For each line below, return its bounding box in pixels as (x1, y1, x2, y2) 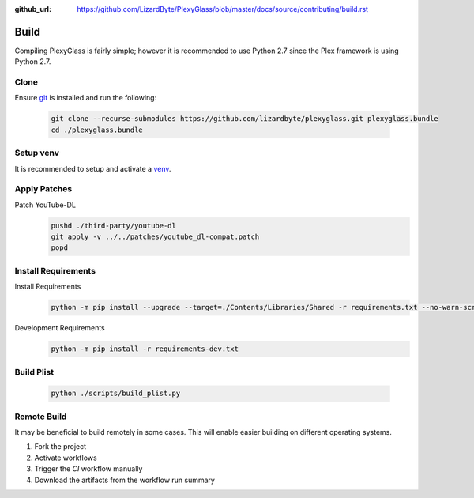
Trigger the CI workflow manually (34, 464, 143, 473)
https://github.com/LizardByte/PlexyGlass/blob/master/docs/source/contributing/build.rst (77, 5, 369, 13)
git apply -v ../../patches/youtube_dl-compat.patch (51, 232, 260, 241)
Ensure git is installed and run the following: (14, 93, 157, 103)
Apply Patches (14, 183, 73, 194)
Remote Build (14, 411, 67, 422)
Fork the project (34, 442, 87, 451)
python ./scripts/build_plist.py (51, 389, 181, 398)
